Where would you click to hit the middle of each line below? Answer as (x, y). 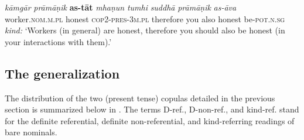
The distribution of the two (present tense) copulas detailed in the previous (140, 98)
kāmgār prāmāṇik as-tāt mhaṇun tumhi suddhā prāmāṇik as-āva (121, 7)
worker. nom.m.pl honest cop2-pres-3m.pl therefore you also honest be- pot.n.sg (145, 18)
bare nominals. (31, 132)
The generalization (62, 73)
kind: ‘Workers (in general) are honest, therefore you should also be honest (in (145, 30)
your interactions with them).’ (58, 41)
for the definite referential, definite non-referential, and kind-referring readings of (150, 120)
